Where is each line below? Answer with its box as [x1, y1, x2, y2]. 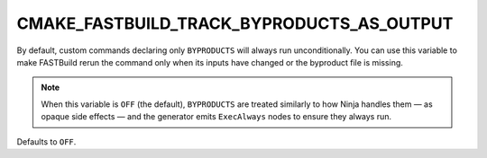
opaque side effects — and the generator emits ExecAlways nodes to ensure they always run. [41, 111, 392, 122]
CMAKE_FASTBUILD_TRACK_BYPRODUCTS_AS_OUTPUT [16, 13, 454, 33]
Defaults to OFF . [16, 136, 77, 147]
